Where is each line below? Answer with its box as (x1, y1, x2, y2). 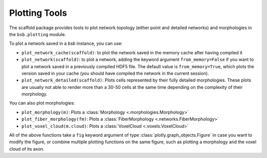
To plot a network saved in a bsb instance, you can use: (9, 40, 123, 46)
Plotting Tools (9, 7, 67, 18)
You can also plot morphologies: (9, 100, 75, 106)
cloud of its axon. (9, 146, 44, 152)
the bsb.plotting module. (9, 31, 66, 37)
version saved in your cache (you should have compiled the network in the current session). (21, 70, 209, 76)
